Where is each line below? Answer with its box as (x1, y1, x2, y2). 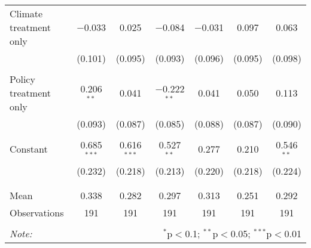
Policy (10, 72, 35, 86)
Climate (10, 7, 43, 20)
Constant (10, 142, 48, 156)
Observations (10, 205, 64, 219)
